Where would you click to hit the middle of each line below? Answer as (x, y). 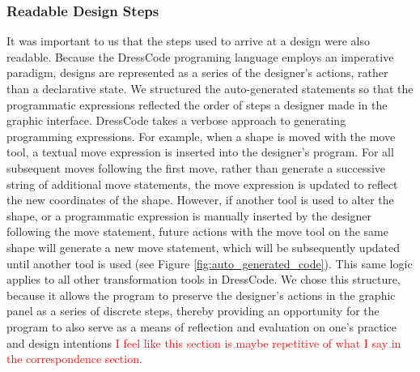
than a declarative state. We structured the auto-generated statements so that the (210, 88)
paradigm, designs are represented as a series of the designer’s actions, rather (197, 73)
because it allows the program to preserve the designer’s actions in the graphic (201, 295)
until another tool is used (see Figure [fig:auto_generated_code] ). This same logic (210, 263)
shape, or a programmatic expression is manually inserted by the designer (189, 215)
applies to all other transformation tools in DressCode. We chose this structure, (204, 279)
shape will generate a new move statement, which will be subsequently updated (204, 247)
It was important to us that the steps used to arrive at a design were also (189, 41)
